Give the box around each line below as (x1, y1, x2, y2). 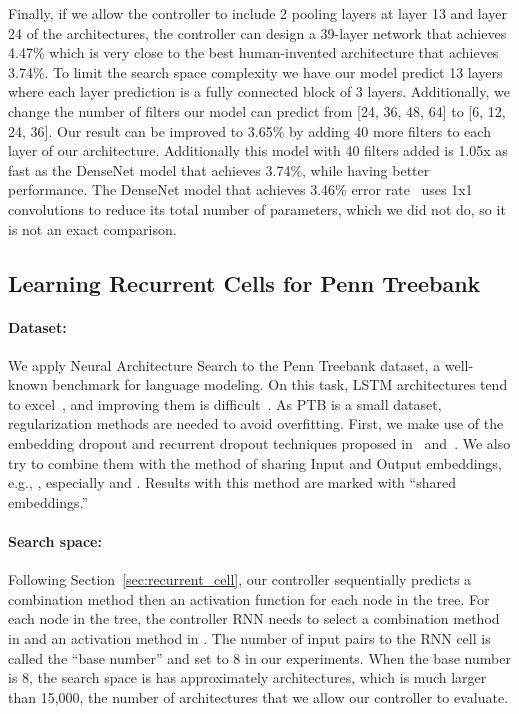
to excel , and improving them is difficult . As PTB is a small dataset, (8, 393, 442, 414)
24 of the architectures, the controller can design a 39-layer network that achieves (8, 22, 507, 43)
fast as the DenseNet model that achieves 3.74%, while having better (8, 159, 430, 180)
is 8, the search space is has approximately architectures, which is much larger (8, 667, 487, 688)
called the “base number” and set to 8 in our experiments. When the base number (8, 647, 511, 668)
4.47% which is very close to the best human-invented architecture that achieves (8, 42, 499, 63)
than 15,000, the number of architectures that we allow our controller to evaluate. (8, 686, 509, 707)
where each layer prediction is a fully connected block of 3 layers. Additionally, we (8, 81, 510, 102)
